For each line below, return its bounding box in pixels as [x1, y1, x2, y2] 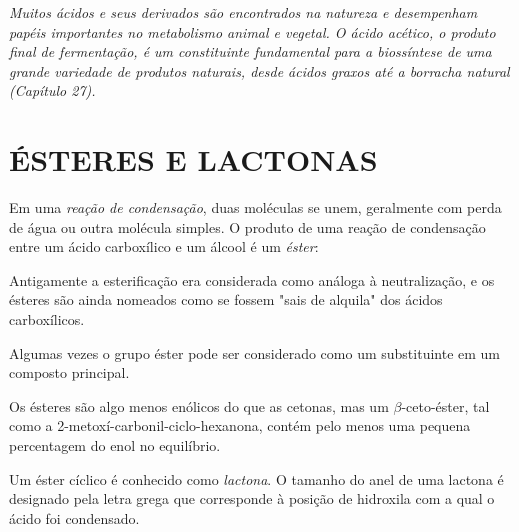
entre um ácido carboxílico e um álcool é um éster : [9, 236, 319, 257]
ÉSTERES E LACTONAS [9, 139, 378, 180]
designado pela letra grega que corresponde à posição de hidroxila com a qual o [9, 488, 495, 509]
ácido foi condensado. [9, 507, 140, 528]
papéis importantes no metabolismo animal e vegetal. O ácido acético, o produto [9, 21, 496, 42]
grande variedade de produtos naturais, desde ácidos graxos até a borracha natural [9, 60, 510, 81]
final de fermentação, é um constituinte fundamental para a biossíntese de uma [9, 41, 492, 62]
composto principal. [9, 362, 130, 383]
